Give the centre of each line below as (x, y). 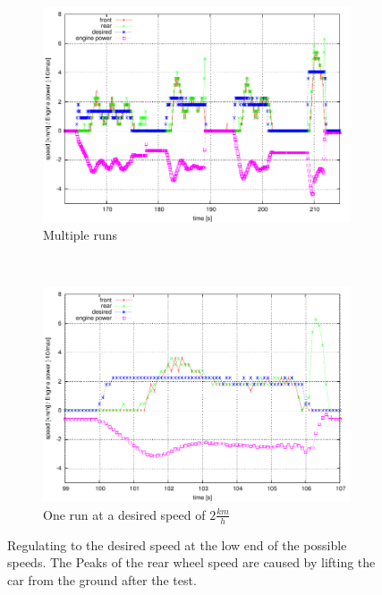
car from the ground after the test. (102, 579)
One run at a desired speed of (124, 514)
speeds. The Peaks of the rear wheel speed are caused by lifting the (191, 562)
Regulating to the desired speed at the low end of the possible (177, 544)
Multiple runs (80, 235)
